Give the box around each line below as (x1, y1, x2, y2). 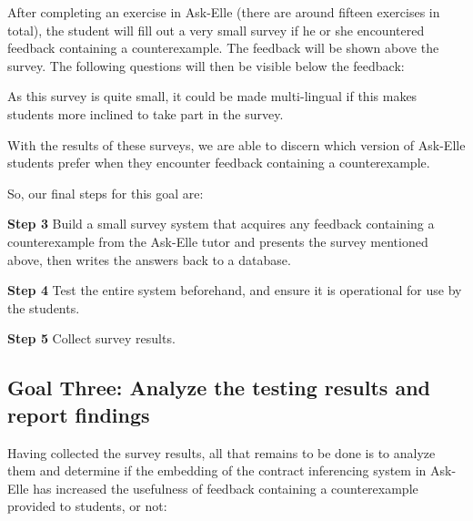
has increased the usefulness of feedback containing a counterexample (33, 478, 418, 497)
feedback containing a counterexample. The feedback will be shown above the (7, 38, 439, 57)
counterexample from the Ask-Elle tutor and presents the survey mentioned (7, 231, 428, 250)
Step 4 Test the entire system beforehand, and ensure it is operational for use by (7, 281, 462, 300)
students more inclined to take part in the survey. (7, 104, 284, 123)
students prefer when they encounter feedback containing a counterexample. (7, 153, 430, 172)
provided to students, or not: (7, 496, 167, 516)
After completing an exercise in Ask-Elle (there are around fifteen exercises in (7, 3, 440, 21)
